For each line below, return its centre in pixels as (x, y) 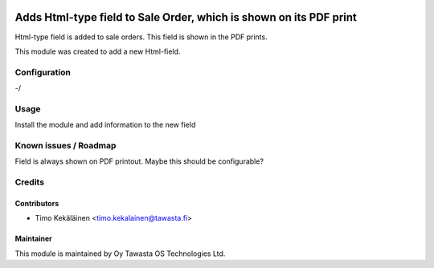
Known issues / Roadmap (66, 145)
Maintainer (33, 239)
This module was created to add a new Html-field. (98, 51)
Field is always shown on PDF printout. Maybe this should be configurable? (139, 161)
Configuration (43, 72)
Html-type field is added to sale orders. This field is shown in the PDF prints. (141, 37)
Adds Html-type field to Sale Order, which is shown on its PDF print (186, 17)
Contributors (37, 203)
